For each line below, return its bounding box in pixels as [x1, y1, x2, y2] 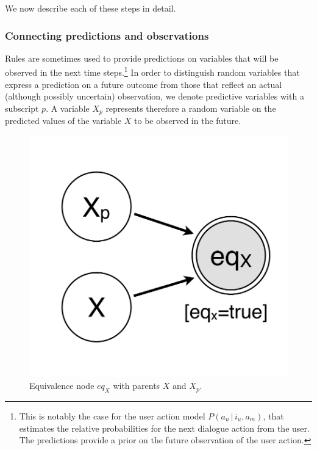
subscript [5, 101, 39, 114]
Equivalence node [29, 379, 94, 392]
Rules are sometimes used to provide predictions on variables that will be [5, 51, 279, 64]
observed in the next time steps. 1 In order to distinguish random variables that [5, 64, 300, 79]
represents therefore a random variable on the [105, 101, 276, 114]
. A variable [46, 101, 90, 114]
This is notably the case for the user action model [19, 410, 205, 423]
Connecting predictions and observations [5, 27, 209, 43]
